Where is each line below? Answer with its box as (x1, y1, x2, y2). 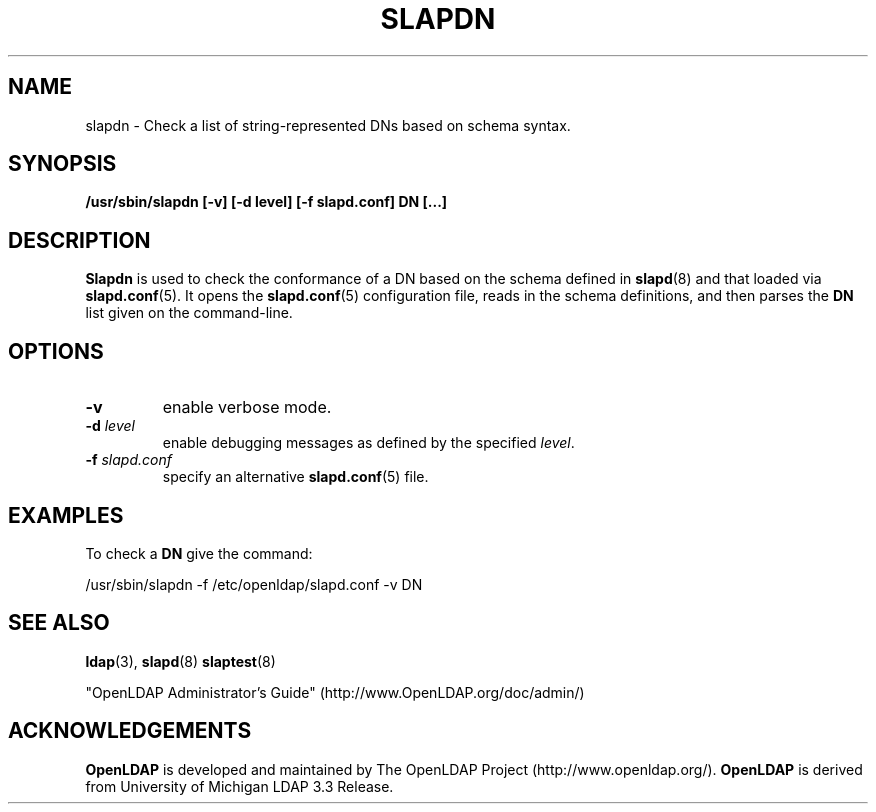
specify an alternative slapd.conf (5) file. (162, 468, 429, 486)
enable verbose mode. (162, 397, 332, 418)
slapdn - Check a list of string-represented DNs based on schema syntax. (85, 116, 571, 134)
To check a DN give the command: (85, 544, 313, 562)
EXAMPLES (8, 502, 124, 528)
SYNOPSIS (8, 151, 117, 177)
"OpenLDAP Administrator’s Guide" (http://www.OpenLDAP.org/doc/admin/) (85, 683, 585, 701)
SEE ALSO (8, 610, 110, 636)
